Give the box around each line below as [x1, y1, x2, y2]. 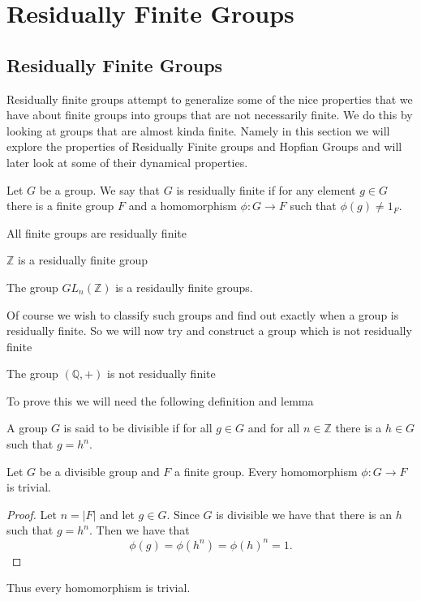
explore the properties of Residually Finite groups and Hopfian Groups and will [6, 138, 402, 155]
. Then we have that [89, 522, 190, 539]
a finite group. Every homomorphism [174, 462, 358, 479]
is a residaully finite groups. [115, 278, 253, 295]
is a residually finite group [18, 251, 148, 268]
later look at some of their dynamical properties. [6, 153, 248, 170]
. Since [166, 505, 200, 522]
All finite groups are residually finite [6, 224, 187, 241]
